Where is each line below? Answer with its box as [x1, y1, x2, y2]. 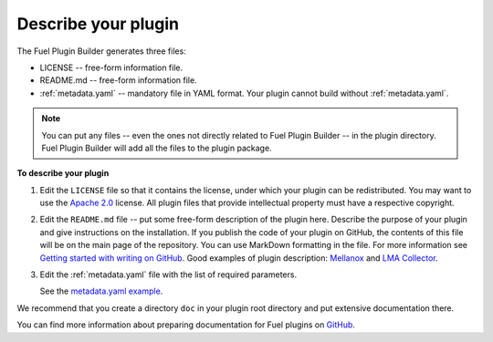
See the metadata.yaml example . [39, 285, 163, 296]
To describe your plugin [16, 168, 110, 179]
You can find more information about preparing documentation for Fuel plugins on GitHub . [16, 319, 356, 330]
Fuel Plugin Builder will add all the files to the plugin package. [41, 142, 273, 153]
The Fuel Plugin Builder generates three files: [16, 46, 186, 57]
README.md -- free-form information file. [39, 75, 197, 86]
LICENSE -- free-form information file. [39, 62, 184, 73]
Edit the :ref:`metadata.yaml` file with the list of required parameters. [39, 269, 297, 280]
